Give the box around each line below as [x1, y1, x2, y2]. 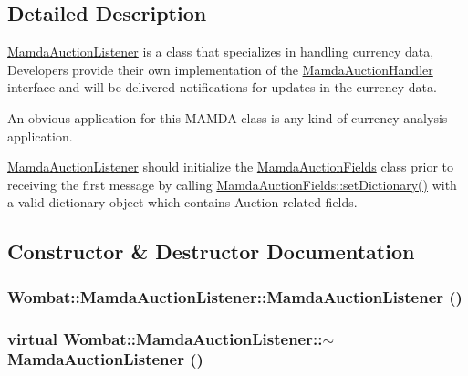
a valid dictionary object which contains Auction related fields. [7, 193, 358, 212]
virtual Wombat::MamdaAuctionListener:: [7, 327, 323, 350]
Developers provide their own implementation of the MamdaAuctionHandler [7, 59, 433, 78]
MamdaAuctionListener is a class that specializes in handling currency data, [7, 42, 434, 61]
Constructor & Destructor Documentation [7, 237, 415, 266]
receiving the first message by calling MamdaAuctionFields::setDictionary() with [7, 174, 457, 193]
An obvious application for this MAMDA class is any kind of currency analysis [7, 108, 448, 127]
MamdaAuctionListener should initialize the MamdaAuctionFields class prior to [7, 157, 454, 176]
